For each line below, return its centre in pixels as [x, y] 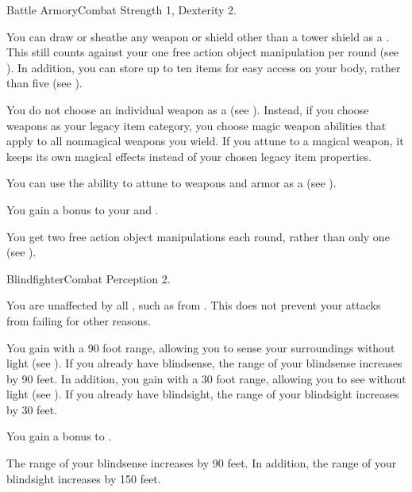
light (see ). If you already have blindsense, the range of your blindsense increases [204, 363]
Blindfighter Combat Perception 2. [89, 278]
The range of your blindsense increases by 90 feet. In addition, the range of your [202, 463]
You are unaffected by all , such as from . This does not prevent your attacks [194, 305]
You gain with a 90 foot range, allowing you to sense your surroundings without [201, 347]
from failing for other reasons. [79, 320]
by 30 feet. [32, 409]
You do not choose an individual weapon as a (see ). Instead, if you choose [188, 109]
